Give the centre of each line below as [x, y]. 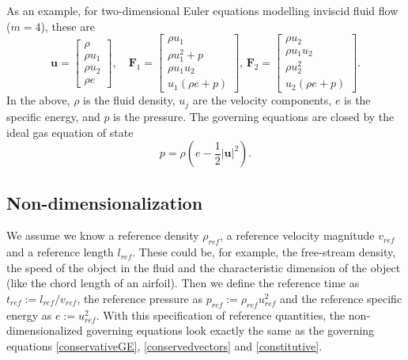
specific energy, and [53, 116]
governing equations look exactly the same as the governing [230, 330]
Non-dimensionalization [105, 202]
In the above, [38, 100]
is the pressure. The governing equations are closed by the [254, 116]
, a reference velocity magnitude [297, 235]
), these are [68, 26]
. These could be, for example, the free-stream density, [264, 252]
